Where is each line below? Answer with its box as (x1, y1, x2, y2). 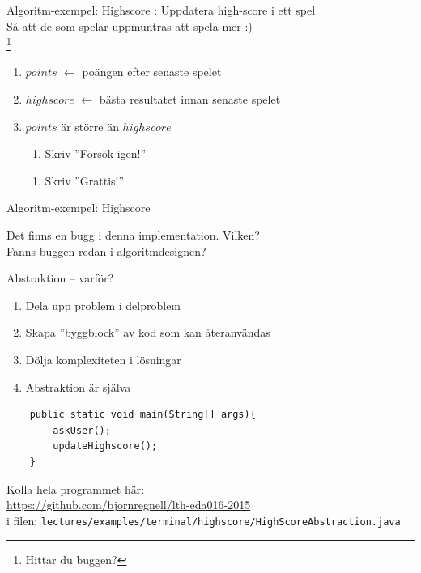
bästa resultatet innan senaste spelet (99, 91, 281, 108)
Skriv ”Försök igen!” (45, 145, 147, 162)
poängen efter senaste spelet (82, 63, 222, 80)
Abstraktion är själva (25, 378, 131, 395)
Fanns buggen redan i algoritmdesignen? (6, 242, 206, 259)
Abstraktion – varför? (6, 270, 114, 286)
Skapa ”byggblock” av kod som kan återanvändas (25, 324, 270, 341)
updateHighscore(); (53, 440, 158, 452)
